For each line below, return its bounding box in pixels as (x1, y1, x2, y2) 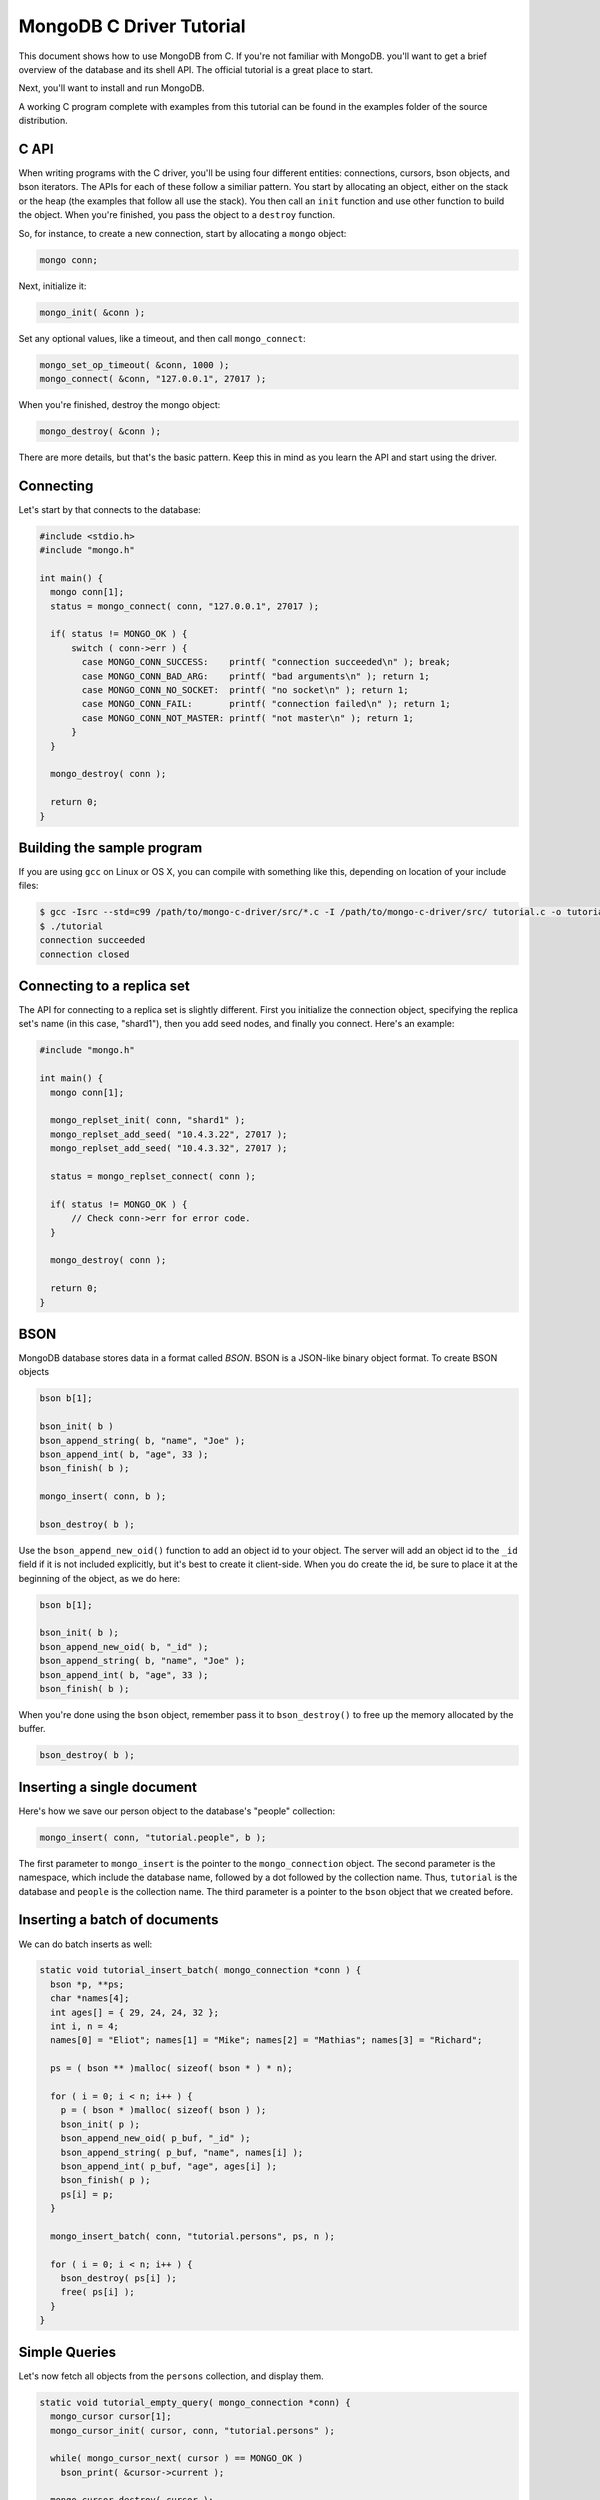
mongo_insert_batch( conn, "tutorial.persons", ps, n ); (50, 2230, 335, 2242)
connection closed (39, 948, 130, 960)
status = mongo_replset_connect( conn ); (50, 1170, 257, 1182)
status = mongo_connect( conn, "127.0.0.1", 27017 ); (50, 600, 320, 612)
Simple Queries (18, 2343, 117, 2360)
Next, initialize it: (18, 280, 87, 292)
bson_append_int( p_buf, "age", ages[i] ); (60, 2160, 277, 2172)
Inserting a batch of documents (18, 1911, 219, 1929)
